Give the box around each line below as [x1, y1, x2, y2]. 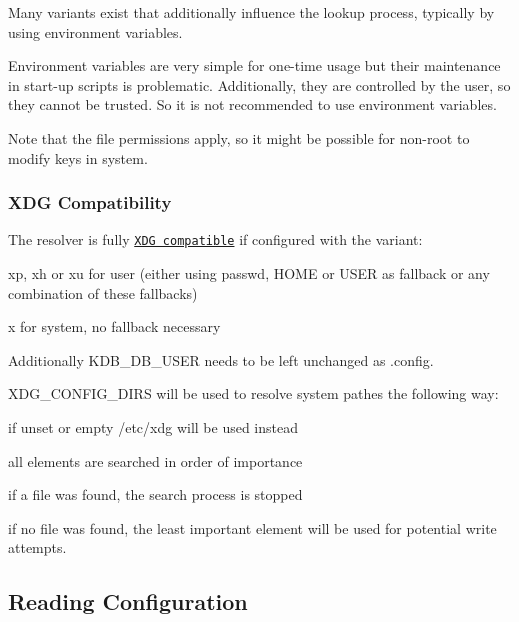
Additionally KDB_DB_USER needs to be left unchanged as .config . [8, 349, 434, 370]
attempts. [8, 537, 67, 558]
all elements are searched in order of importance [8, 450, 303, 471]
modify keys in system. [8, 147, 148, 168]
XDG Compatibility [8, 190, 172, 215]
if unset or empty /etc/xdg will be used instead [8, 417, 298, 437]
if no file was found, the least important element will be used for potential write [8, 517, 497, 538]
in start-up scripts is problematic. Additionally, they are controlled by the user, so [8, 74, 511, 95]
